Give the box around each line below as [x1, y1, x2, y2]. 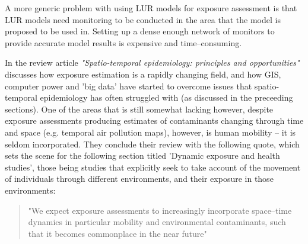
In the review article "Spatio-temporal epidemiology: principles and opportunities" [5, 56, 300, 69]
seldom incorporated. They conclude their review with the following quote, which [5, 137, 300, 150]
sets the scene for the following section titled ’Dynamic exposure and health [5, 149, 280, 162]
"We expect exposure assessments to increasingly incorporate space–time [28, 204, 292, 216]
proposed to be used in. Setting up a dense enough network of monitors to [5, 25, 275, 37]
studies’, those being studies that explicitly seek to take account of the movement [5, 160, 301, 173]
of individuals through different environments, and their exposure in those [5, 172, 274, 185]
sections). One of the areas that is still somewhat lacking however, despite [5, 102, 274, 115]
